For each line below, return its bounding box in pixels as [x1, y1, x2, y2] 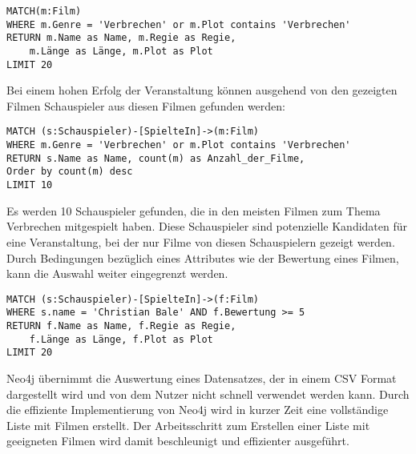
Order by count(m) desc [6, 166, 133, 178]
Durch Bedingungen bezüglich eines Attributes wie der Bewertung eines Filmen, [6, 249, 399, 266]
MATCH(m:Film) [6, 6, 82, 17]
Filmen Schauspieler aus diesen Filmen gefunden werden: [6, 97, 285, 114]
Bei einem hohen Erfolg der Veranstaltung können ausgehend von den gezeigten [6, 82, 398, 98]
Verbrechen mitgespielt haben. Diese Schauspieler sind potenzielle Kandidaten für [6, 218, 408, 235]
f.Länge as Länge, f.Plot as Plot [29, 333, 213, 345]
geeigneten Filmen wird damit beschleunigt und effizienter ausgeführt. [6, 432, 349, 449]
